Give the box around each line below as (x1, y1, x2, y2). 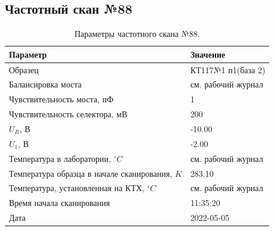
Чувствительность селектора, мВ (9, 108, 128, 120)
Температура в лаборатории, (9, 152, 111, 164)
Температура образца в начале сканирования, (9, 167, 173, 179)
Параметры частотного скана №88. (74, 27, 200, 40)
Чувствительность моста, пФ (9, 93, 114, 105)
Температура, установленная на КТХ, (9, 182, 144, 194)
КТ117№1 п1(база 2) (190, 63, 266, 76)
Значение (190, 48, 226, 60)
